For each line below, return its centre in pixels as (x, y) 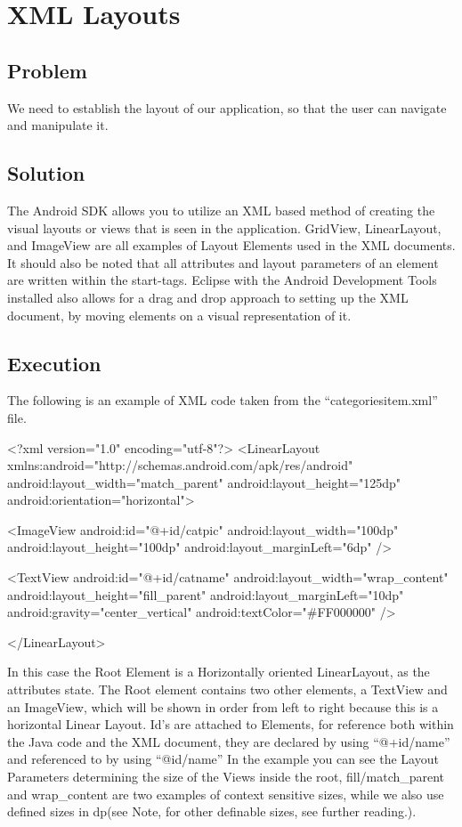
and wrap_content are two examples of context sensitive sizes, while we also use (226, 794)
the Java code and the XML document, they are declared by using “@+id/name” (229, 741)
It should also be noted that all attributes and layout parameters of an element (223, 262)
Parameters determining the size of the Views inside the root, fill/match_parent (226, 777)
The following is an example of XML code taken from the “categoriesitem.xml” (223, 400)
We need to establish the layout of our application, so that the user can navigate (227, 107)
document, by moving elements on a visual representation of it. (179, 315)
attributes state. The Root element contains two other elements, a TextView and (227, 689)
